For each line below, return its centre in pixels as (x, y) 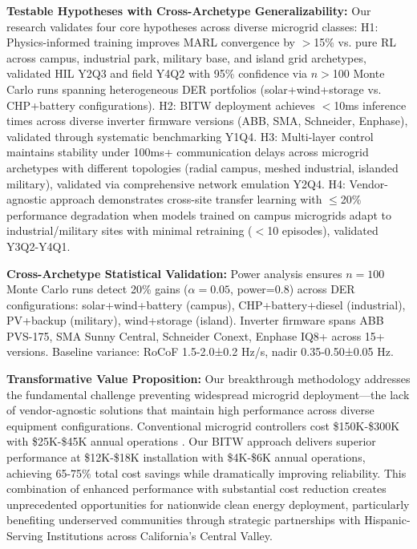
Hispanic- (387, 520)
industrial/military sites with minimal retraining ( (130, 230)
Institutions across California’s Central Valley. (160, 535)
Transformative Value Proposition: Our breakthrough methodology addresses (208, 379)
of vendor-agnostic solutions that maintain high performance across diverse (190, 410)
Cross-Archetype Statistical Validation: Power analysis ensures (174, 273)
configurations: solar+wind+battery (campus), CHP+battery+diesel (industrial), (206, 304)
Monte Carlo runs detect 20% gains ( (97, 289)
